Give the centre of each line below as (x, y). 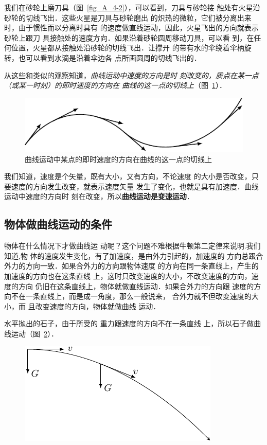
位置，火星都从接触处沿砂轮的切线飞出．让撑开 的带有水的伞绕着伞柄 (128, 48)
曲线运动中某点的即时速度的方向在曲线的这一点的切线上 (118, 159)
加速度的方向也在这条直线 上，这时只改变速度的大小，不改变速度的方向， (128, 276)
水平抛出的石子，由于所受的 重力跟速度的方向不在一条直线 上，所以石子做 (129, 323)
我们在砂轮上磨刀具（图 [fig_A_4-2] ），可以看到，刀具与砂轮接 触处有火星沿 (132, 7)
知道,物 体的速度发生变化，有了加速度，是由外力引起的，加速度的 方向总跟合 (134, 255)
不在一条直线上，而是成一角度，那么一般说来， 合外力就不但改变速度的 (131, 296)
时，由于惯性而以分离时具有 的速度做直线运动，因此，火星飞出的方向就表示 (131, 28)
